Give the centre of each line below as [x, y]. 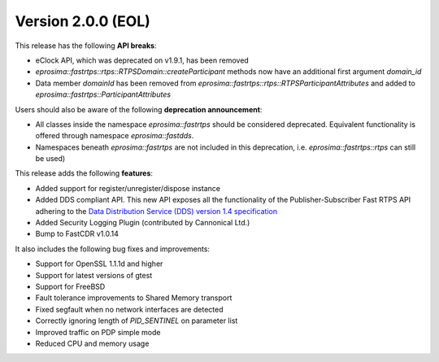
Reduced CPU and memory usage [92, 343]
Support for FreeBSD [70, 286]
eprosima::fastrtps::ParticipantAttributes [103, 94]
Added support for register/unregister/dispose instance [128, 188]
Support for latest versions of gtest [94, 275]
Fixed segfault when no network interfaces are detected [129, 309]
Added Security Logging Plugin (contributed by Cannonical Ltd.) [143, 223]
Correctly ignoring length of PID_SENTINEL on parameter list [137, 321]
